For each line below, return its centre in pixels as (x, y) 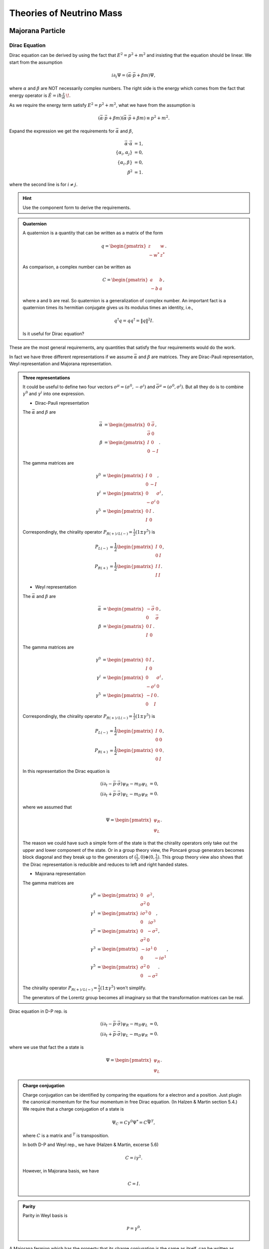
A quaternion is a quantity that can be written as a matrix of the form (93, 233)
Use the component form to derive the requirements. (77, 207)
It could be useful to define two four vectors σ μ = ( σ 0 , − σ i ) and (89, 386)
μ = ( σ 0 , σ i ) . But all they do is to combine (202, 386)
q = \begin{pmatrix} (124, 246)
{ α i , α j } (124, 153)
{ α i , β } (125, 163)
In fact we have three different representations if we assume (71, 357)
